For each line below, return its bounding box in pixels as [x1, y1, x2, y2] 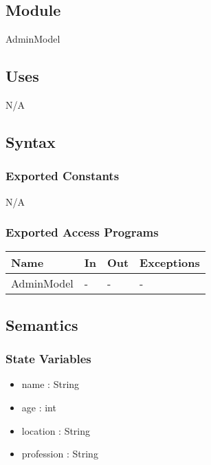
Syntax [5, 131, 56, 152]
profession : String [21, 446, 98, 461]
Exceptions [140, 255, 200, 271]
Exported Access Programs [5, 224, 159, 241]
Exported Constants [5, 167, 120, 184]
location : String [21, 423, 91, 437]
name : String [21, 377, 80, 391]
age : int [21, 400, 56, 414]
